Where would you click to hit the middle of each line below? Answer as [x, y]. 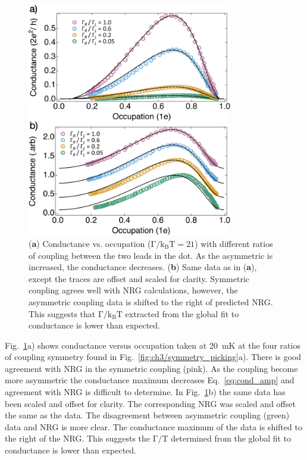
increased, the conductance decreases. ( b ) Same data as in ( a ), [143, 267]
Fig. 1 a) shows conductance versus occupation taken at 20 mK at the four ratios [153, 345]
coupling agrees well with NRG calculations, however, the [133, 290]
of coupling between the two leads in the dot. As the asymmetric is [151, 255]
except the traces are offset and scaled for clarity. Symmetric [139, 278]
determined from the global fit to [231, 438]
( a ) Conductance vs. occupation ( [90, 243]
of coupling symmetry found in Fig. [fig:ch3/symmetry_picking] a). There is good [153, 357]
